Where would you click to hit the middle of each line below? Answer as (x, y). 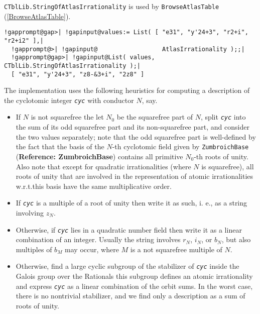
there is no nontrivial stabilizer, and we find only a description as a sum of (131, 296)
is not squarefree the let (67, 117)
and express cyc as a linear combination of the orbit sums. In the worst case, (134, 286)
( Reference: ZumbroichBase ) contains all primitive (99, 156)
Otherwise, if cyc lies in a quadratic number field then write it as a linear (129, 229)
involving (30, 212)
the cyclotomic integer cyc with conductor (69, 100)
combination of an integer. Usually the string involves (98, 239)
